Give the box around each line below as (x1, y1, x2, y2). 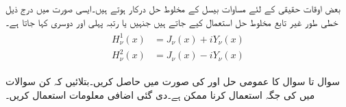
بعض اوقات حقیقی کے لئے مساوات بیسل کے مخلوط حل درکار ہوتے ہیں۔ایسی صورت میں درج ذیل (5, 1, 341, 15)
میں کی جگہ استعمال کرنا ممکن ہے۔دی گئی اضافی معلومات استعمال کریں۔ (5, 87, 315, 102)
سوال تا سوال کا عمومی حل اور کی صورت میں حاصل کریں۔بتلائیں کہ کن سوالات (5, 74, 341, 88)
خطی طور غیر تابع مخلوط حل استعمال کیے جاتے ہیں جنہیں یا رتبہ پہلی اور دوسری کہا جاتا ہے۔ (5, 14, 338, 29)
